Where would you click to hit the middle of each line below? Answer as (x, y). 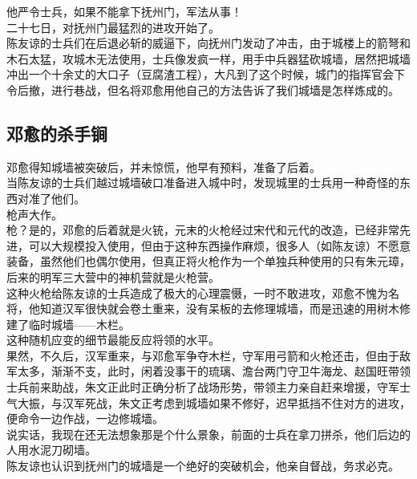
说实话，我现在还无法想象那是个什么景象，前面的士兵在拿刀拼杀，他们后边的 (208, 434)
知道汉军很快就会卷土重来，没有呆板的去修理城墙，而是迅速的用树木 (219, 309)
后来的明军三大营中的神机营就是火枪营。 (113, 276)
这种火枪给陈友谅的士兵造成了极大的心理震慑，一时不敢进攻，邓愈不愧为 (197, 292)
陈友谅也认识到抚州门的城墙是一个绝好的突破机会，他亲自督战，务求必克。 (203, 466)
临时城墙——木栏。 (79, 324)
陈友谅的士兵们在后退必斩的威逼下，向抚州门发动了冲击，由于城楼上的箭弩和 (208, 43)
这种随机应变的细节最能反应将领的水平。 (113, 340)
